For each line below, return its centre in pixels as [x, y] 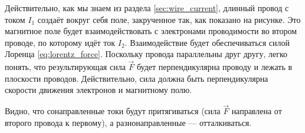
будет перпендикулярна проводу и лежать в [214, 67]
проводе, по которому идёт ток [60, 42]
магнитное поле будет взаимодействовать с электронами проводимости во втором [151, 31]
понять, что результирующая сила [65, 67]
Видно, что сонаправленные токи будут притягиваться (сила [113, 111]
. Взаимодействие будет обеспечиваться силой [207, 42]
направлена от [257, 111]
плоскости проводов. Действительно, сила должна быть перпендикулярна [137, 78]
